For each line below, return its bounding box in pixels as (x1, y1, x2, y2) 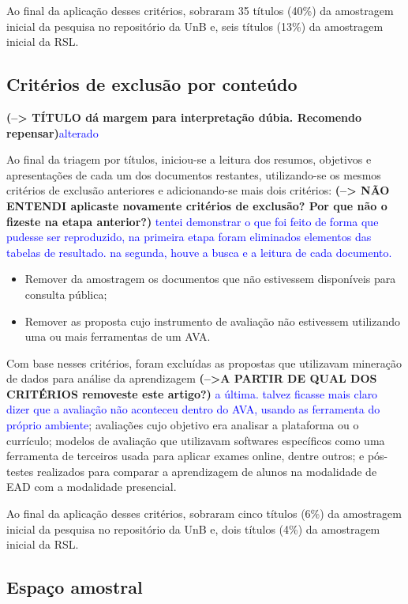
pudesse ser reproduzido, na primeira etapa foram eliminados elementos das (6, 228, 372, 245)
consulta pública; (24, 285, 107, 302)
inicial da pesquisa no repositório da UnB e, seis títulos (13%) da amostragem (6, 17, 384, 34)
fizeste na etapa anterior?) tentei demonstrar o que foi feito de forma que (6, 213, 379, 229)
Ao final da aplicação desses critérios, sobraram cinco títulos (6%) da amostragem (6, 505, 402, 522)
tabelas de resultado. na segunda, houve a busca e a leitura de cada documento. (6, 243, 392, 260)
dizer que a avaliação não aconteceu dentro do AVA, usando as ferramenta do (6, 401, 380, 417)
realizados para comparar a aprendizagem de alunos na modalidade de (37, 462, 377, 479)
